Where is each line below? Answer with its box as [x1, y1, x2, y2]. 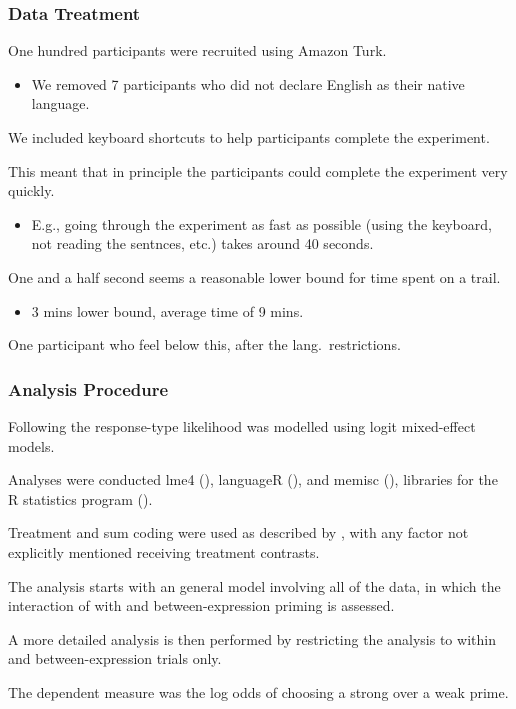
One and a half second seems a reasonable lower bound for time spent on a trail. [8, 266, 501, 287]
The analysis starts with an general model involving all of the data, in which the [8, 575, 501, 596]
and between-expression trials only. [8, 648, 222, 669]
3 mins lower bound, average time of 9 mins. [31, 300, 304, 321]
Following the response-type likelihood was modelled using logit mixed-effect [8, 415, 476, 436]
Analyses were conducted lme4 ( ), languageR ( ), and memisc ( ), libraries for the [8, 469, 498, 490]
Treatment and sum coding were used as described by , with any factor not [8, 522, 469, 543]
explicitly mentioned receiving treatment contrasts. [8, 541, 320, 562]
